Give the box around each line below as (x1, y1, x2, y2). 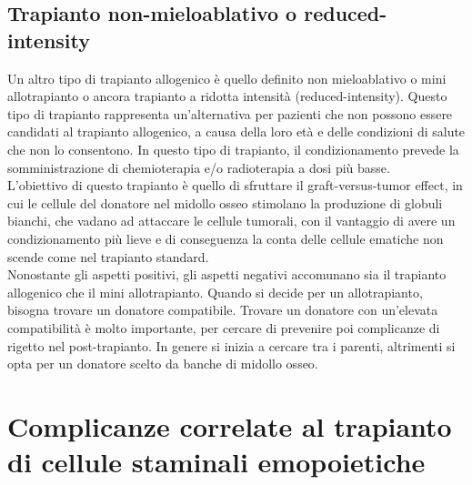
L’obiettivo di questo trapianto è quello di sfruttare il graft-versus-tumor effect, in (7, 176, 463, 195)
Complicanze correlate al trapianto (7, 407, 452, 444)
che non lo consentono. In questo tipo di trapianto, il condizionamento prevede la (7, 139, 459, 158)
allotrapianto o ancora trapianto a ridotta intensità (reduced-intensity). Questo (7, 86, 447, 106)
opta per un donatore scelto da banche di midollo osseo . (7, 354, 318, 373)
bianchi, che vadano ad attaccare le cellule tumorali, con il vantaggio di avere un (7, 211, 456, 230)
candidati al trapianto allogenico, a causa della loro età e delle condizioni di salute (7, 122, 466, 141)
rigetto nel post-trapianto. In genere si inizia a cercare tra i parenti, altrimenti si (7, 336, 456, 355)
